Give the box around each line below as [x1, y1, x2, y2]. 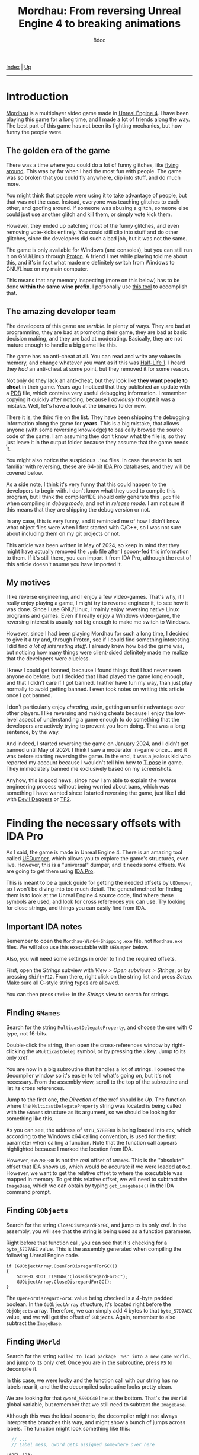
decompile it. [6, 1365, 38, 1372]
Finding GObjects [6, 1206, 69, 1216]
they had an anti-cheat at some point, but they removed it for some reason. [6, 365, 190, 372]
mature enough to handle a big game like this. [6, 341, 118, 348]
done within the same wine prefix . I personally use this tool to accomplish [6, 283, 188, 290]
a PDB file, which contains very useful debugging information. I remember [6, 389, 187, 396]
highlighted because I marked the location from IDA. [6, 1145, 133, 1152]
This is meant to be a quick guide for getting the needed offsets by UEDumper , [6, 879, 193, 887]
